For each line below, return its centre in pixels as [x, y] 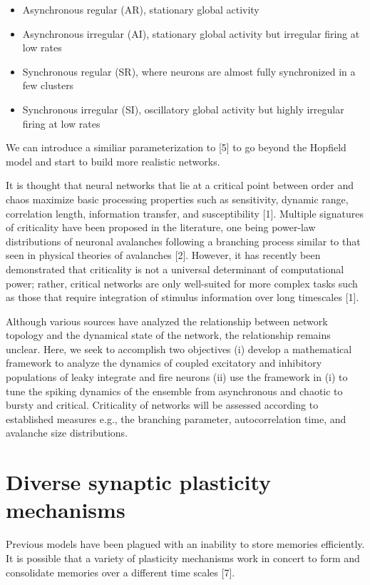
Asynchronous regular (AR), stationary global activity [141, 9]
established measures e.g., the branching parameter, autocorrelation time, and [176, 418]
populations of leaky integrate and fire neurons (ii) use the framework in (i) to [177, 377]
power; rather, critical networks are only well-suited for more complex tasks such [182, 283]
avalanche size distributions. [67, 433]
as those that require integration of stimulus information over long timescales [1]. [183, 297]
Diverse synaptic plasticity [139, 482]
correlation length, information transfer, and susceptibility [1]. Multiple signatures [185, 213]
